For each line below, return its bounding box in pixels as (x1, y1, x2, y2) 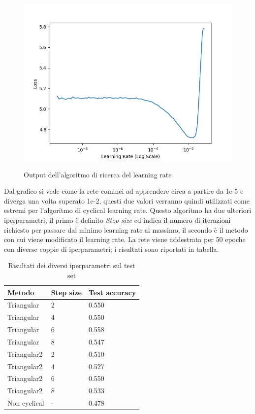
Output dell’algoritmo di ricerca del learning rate (24, 169, 172, 179)
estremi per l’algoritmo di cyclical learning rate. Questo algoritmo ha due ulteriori (4, 205, 252, 215)
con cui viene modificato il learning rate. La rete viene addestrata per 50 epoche (4, 234, 246, 244)
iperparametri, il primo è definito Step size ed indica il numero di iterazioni (4, 214, 231, 225)
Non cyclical (7, 398, 44, 408)
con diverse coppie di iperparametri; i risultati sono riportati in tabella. (4, 243, 219, 254)
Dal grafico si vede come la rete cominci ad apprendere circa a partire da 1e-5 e (4, 186, 244, 196)
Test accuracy (88, 287, 136, 297)
